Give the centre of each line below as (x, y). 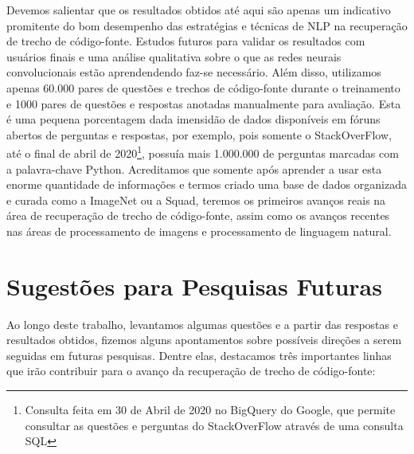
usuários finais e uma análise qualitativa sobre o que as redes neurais (174, 56)
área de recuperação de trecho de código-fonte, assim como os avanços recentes (198, 215)
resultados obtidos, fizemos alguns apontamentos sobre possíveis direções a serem (204, 340)
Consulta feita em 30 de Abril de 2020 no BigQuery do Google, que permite (210, 410)
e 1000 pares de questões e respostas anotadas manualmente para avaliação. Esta (204, 103)
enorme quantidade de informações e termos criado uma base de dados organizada (207, 184)
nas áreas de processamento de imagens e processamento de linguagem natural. (199, 231)
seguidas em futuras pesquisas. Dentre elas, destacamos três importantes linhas (199, 355)
